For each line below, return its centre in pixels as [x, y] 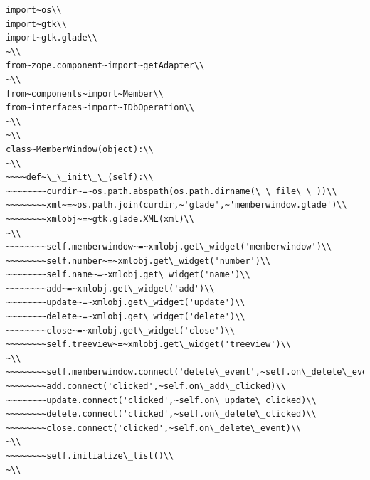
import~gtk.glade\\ [52, 38]
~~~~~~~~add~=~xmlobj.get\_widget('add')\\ [110, 288]
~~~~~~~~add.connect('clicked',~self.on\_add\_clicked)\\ [146, 386]
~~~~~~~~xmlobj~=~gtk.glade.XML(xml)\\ [100, 219]
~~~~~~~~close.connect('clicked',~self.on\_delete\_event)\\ [154, 428]
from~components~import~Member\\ [85, 94]
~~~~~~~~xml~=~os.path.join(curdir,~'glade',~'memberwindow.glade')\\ [176, 205]
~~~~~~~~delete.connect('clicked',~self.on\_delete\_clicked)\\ [161, 414]
